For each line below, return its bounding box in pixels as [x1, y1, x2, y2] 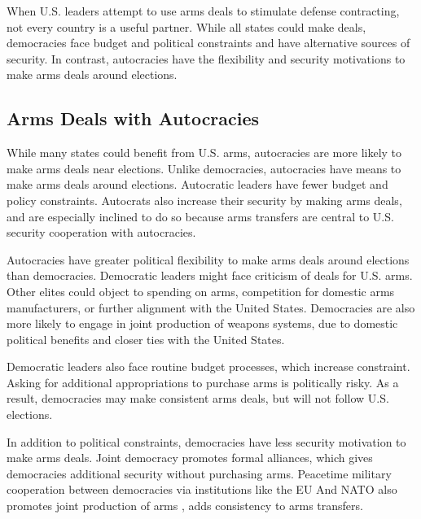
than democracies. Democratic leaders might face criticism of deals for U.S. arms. [7, 267, 413, 284]
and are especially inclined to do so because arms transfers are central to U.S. [7, 207, 394, 225]
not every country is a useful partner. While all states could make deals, [7, 18, 366, 35]
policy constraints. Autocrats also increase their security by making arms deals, [7, 191, 402, 208]
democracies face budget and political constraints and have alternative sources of [7, 34, 410, 51]
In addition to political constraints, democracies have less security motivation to [7, 433, 406, 450]
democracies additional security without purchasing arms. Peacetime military [7, 464, 392, 482]
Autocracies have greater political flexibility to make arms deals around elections [7, 251, 410, 268]
